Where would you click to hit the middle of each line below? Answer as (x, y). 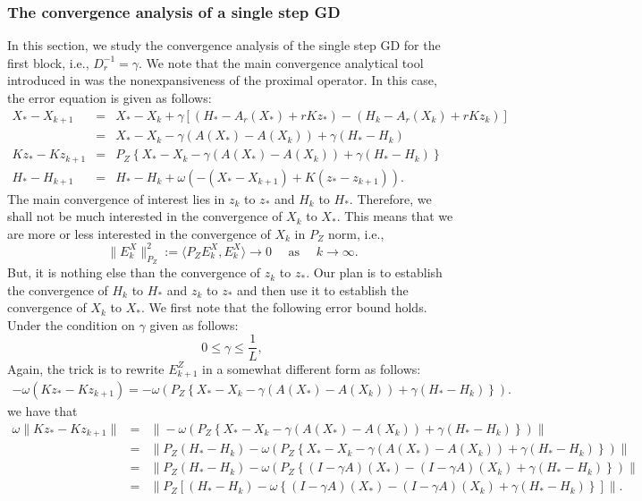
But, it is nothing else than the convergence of (134, 272)
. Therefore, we (390, 198)
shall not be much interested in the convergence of (145, 216)
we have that (42, 411)
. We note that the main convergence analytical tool (281, 62)
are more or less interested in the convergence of (139, 233)
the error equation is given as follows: (110, 98)
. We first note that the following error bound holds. (284, 307)
